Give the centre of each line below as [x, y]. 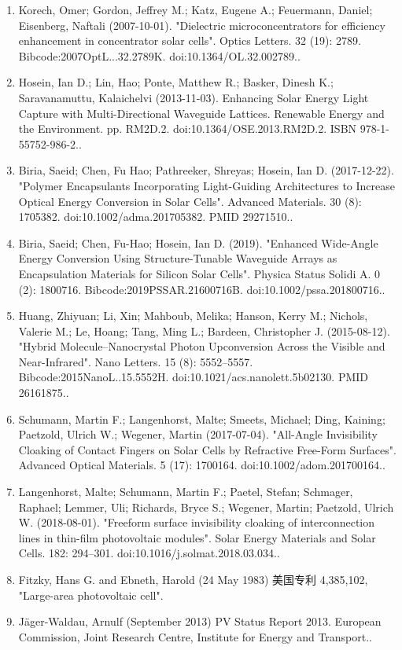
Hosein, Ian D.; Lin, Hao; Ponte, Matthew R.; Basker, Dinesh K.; [176, 82]
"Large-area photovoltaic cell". [91, 595]
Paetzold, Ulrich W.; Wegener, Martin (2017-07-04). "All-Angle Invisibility [198, 434]
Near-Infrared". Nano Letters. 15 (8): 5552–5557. [136, 361]
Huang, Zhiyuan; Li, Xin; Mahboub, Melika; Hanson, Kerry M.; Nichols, [193, 316]
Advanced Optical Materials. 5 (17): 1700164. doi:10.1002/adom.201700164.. [202, 465]
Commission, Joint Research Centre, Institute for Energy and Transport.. [195, 636]
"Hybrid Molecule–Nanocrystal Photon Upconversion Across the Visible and [202, 346]
